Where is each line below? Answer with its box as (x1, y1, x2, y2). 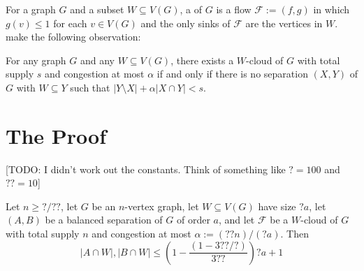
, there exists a (170, 52, 234, 67)
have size (258, 198, 296, 213)
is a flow (216, 2, 252, 16)
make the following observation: (6, 29, 141, 44)
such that (70, 80, 110, 94)
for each (53, 15, 87, 30)
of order (176, 212, 210, 227)
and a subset (70, 2, 124, 16)
